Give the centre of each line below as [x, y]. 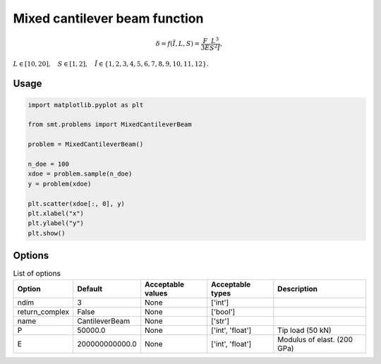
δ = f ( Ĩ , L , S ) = [178, 44]
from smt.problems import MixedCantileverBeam [110, 125]
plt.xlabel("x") [56, 213]
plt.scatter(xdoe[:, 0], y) [76, 204]
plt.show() [47, 233]
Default [90, 289]
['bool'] [223, 312]
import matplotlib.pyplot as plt [86, 105]
